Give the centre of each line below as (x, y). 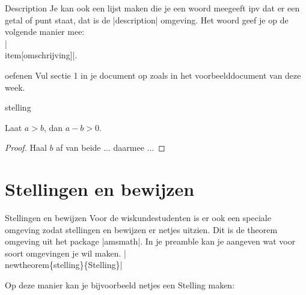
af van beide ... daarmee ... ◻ (111, 147)
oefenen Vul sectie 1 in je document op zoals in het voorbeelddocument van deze (153, 75)
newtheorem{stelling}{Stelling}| (64, 265)
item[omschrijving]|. (41, 55)
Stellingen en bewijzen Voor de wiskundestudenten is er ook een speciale (138, 218)
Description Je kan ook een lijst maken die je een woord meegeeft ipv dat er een (152, 8)
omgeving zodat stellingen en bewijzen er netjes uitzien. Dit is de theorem (141, 229)
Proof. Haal (26, 147)
